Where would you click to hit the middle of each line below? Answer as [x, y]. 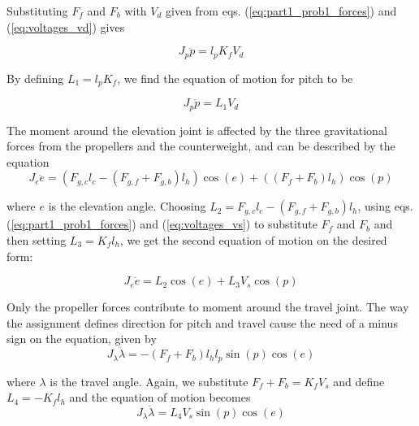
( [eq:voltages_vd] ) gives [66, 26]
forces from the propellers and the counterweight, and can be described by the [201, 146]
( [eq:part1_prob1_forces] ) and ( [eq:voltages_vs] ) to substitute [162, 224]
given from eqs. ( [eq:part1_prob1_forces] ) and [281, 11]
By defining [35, 78]
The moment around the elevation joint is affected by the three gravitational [197, 130]
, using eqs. [385, 206]
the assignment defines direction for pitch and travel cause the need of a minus [202, 322]
